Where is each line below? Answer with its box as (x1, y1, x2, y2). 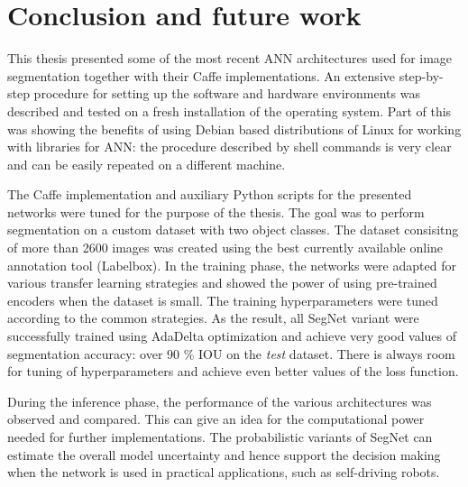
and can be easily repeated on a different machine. (7, 154, 286, 173)
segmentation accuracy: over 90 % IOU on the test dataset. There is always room (7, 344, 455, 363)
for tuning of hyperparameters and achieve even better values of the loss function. (7, 362, 459, 381)
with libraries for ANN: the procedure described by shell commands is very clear (7, 137, 452, 156)
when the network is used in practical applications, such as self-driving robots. (7, 463, 440, 482)
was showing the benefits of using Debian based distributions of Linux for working (7, 119, 462, 138)
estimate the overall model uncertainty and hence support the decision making (7, 445, 441, 464)
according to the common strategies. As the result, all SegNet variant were (7, 308, 419, 327)
